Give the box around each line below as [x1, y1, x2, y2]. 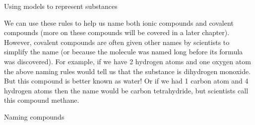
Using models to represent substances [4, 1, 118, 11]
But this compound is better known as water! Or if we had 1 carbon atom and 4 [4, 76, 249, 86]
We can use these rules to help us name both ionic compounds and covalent [4, 17, 234, 28]
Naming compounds [4, 111, 64, 122]
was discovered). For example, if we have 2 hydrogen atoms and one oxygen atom [4, 56, 251, 66]
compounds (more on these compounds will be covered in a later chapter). [4, 27, 230, 38]
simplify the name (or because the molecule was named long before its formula [4, 46, 243, 57]
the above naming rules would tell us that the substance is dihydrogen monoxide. [4, 66, 251, 76]
